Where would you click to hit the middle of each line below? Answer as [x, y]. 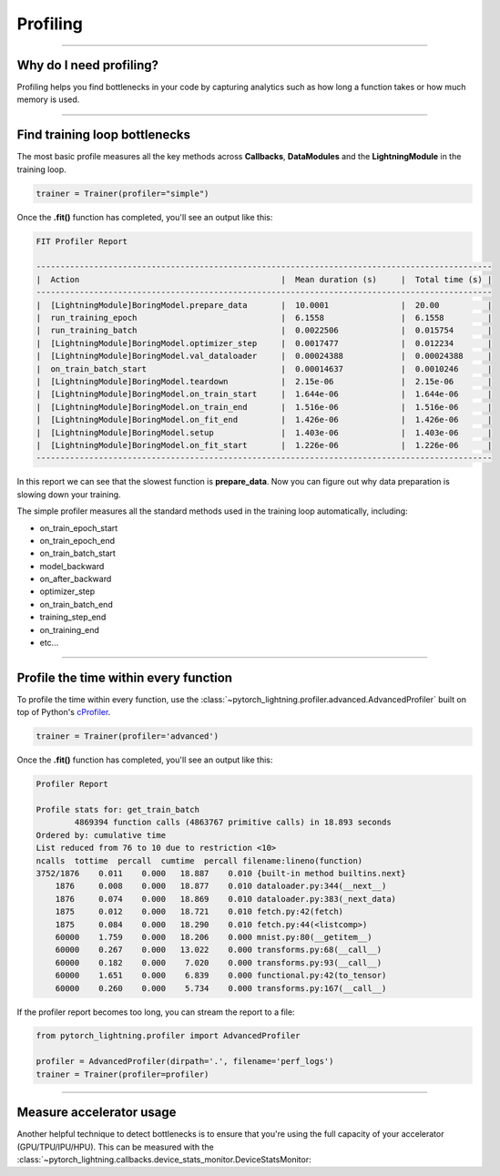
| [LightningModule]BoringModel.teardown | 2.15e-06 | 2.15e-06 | [264, 381]
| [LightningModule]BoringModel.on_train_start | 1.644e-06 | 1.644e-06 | [264, 394]
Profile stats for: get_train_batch [118, 810]
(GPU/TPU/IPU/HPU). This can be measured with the [115, 1147]
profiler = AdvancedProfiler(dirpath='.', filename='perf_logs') [185, 1062]
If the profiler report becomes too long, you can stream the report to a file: [156, 1012]
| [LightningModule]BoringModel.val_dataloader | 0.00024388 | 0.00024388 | [264, 356]
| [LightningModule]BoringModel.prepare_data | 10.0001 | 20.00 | [264, 305]
